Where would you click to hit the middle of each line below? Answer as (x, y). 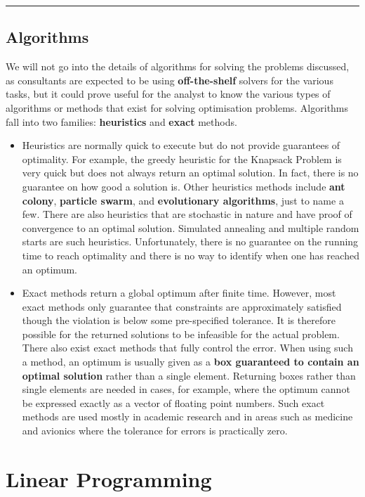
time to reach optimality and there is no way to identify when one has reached (191, 255)
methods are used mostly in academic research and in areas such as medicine (187, 417)
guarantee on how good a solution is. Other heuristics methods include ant (184, 186)
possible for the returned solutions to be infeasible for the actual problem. (181, 334)
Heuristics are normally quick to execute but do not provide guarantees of (181, 145)
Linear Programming (109, 478)
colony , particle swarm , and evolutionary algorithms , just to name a (183, 200)
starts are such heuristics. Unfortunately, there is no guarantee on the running (190, 241)
